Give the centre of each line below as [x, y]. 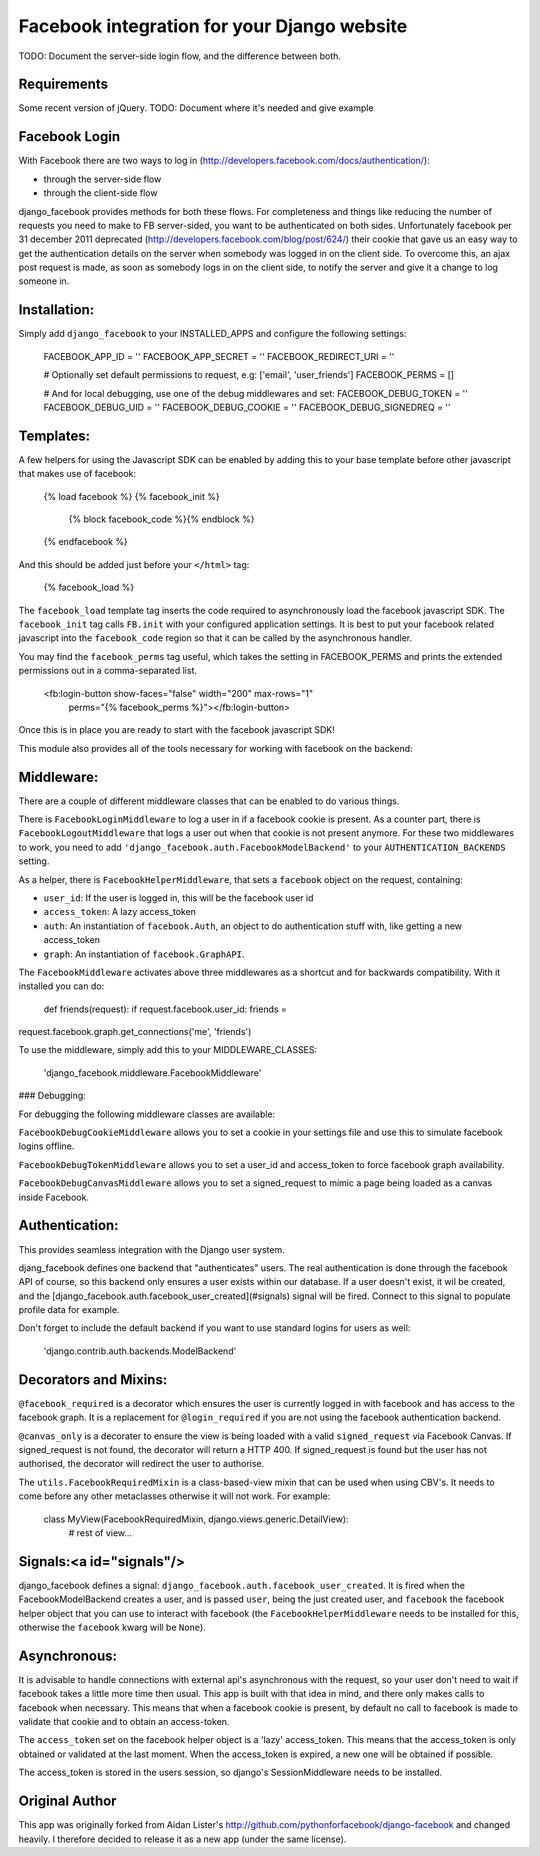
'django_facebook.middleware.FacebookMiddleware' [152, 1072]
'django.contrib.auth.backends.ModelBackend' [140, 1351]
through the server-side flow [102, 179]
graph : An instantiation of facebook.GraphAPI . [144, 954]
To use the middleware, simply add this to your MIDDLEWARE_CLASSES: [168, 1050]
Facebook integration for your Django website [213, 26]
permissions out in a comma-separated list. [108, 671]
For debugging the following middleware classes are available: [147, 1114]
